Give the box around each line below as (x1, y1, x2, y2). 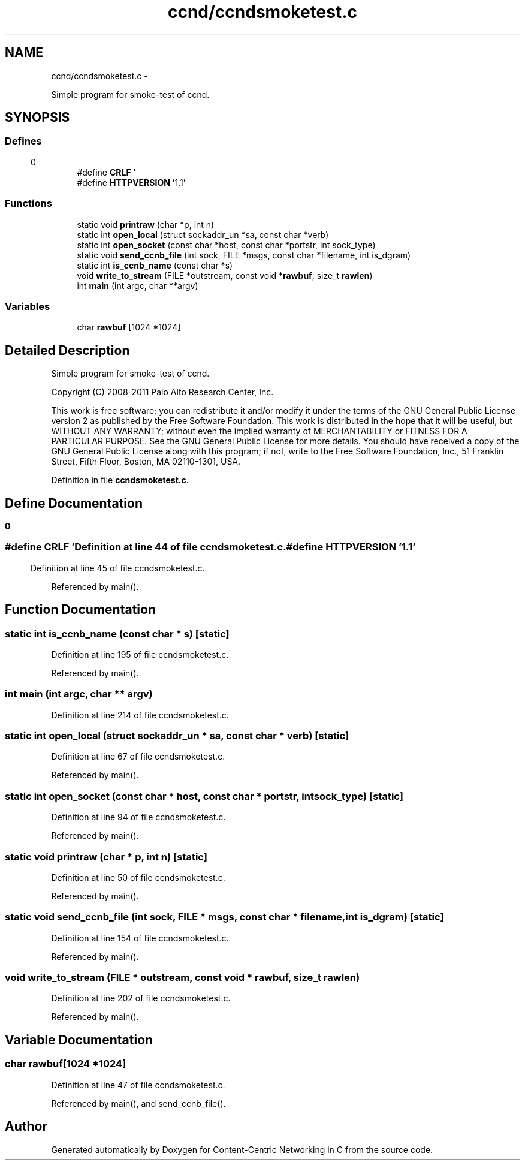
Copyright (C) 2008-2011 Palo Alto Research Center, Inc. (51, 387, 274, 398)
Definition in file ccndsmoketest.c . (51, 475, 189, 486)
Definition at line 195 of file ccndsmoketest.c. (51, 649, 229, 660)
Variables (5, 300, 50, 312)
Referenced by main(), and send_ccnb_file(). (51, 1098, 226, 1109)
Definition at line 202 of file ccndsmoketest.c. (51, 993, 231, 1004)
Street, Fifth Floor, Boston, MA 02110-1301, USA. (51, 456, 241, 467)
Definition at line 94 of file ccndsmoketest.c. (51, 812, 226, 823)
